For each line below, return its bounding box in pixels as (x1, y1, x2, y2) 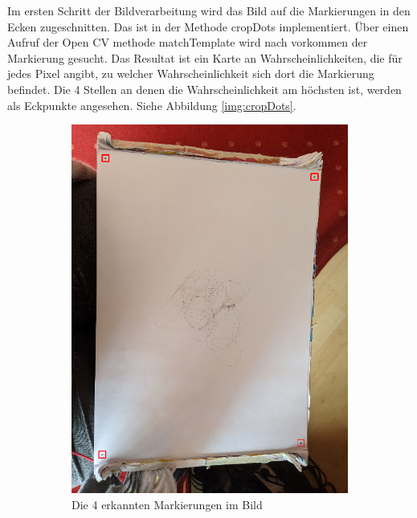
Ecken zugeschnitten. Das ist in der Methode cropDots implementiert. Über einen (7, 18, 409, 35)
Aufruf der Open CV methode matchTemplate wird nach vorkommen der (7, 34, 368, 51)
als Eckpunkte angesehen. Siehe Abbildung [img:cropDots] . (7, 96, 296, 113)
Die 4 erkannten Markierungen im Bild (72, 496, 263, 512)
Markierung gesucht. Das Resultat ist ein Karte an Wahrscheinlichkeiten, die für (7, 49, 403, 66)
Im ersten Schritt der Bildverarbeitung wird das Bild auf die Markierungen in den (7, 2, 411, 18)
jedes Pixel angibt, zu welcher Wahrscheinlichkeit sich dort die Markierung (7, 65, 374, 82)
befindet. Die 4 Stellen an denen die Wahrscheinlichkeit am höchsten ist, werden (7, 80, 402, 97)
